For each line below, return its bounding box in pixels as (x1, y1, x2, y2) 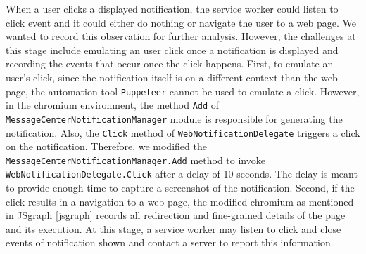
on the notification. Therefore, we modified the (6, 139, 207, 154)
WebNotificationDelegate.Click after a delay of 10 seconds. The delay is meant (6, 166, 358, 181)
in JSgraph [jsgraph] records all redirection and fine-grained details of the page (6, 208, 346, 222)
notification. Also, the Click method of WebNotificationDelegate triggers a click (6, 125, 360, 140)
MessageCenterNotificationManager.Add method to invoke (6, 152, 265, 167)
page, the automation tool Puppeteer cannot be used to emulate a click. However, (6, 83, 360, 98)
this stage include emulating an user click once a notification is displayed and (6, 42, 339, 57)
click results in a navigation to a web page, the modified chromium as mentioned (6, 194, 354, 208)
